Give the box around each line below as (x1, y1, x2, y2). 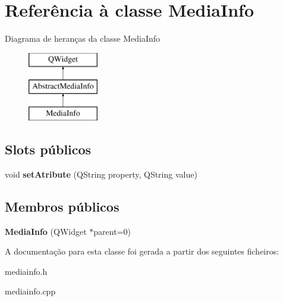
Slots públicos (5, 140, 92, 159)
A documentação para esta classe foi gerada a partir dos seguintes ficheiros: (5, 245, 279, 257)
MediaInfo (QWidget (5, 225, 87, 237)
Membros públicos (5, 197, 120, 215)
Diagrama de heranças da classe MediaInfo (5, 32, 161, 45)
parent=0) (93, 225, 131, 237)
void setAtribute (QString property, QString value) (5, 167, 197, 180)
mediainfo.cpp (5, 285, 56, 297)
